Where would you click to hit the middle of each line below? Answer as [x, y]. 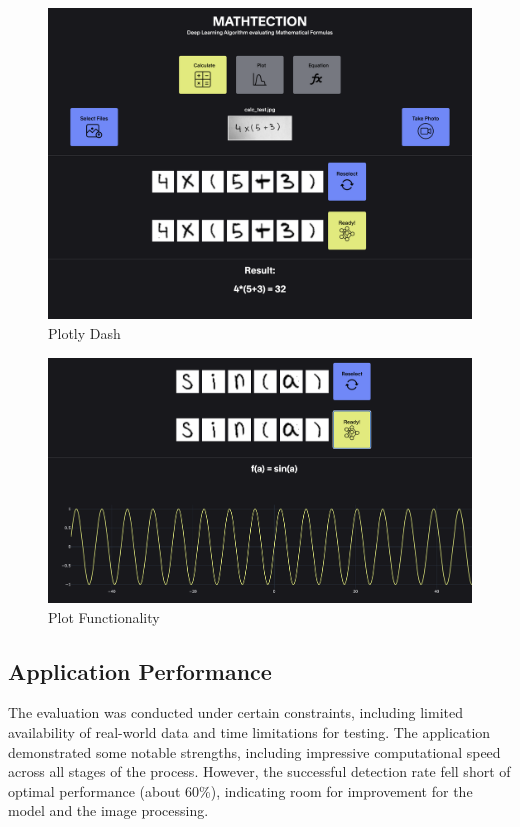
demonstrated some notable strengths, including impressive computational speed [254, 751]
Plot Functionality [104, 616]
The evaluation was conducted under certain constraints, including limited [235, 712]
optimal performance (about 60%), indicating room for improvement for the [240, 790]
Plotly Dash [84, 332]
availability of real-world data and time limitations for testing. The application [249, 731]
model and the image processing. [108, 810]
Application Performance [140, 670]
